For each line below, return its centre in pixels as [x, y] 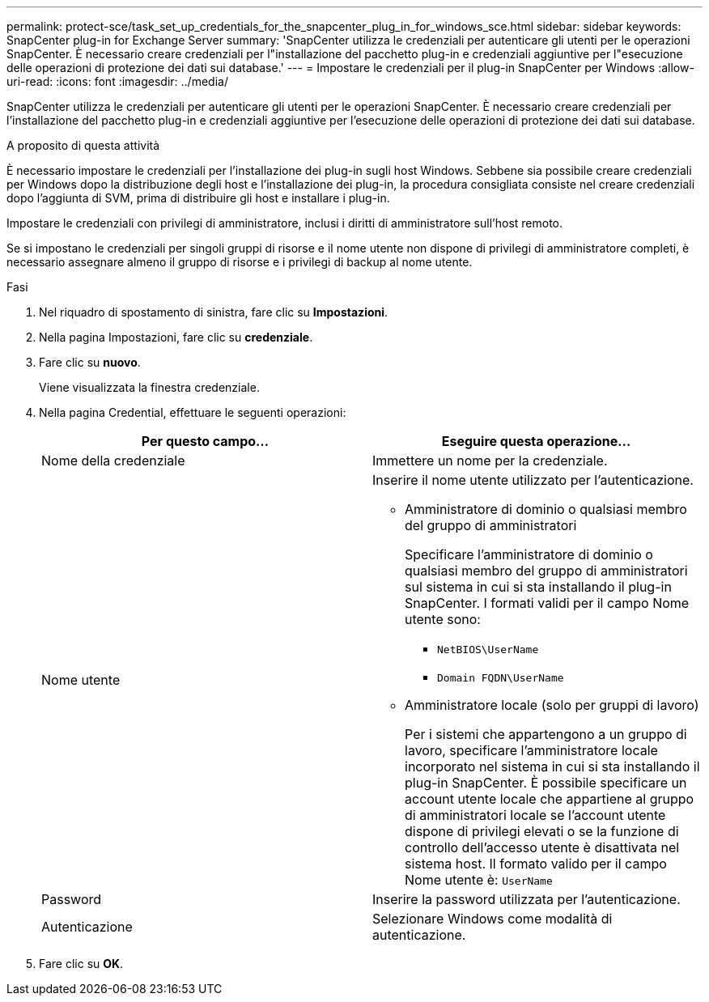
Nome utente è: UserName [479, 880]
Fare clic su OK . [81, 964]
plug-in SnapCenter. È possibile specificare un [546, 783]
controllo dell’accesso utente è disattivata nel [542, 847]
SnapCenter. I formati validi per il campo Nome [547, 603]
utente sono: [443, 619]
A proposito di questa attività [83, 145]
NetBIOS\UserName [488, 650]
